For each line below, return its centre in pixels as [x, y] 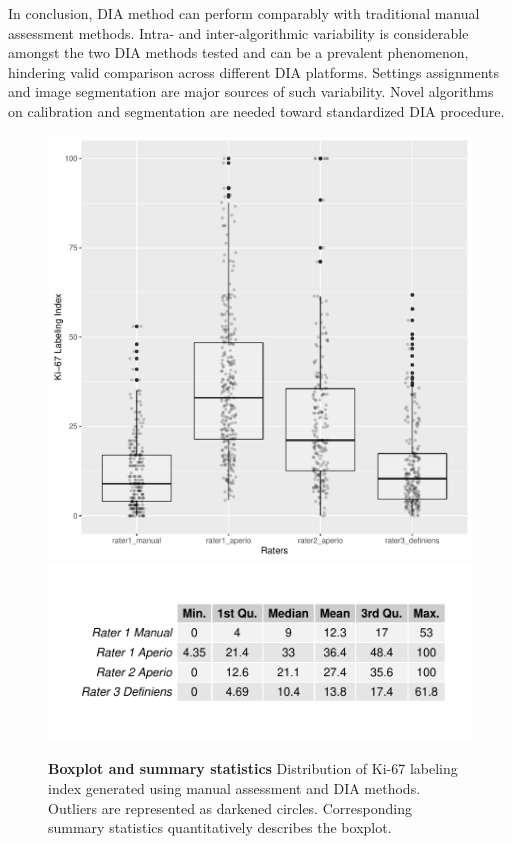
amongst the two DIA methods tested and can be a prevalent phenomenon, [238, 52]
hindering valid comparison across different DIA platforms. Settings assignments [254, 71]
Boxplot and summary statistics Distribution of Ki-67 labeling [253, 768]
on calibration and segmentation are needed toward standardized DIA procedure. [256, 110]
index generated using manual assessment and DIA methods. [234, 788]
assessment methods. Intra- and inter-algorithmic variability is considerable [238, 32]
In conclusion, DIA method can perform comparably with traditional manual [244, 13]
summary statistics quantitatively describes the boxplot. [220, 827]
